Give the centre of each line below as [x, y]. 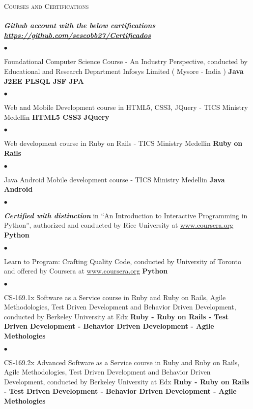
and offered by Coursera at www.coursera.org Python [86, 271]
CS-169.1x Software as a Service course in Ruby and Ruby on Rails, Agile [115, 297]
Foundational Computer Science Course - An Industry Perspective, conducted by [126, 61]
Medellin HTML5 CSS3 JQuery [57, 117]
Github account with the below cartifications [80, 25]
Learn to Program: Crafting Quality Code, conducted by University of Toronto [123, 261]
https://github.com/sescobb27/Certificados [78, 35]
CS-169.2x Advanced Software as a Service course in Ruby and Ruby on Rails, [122, 362]
